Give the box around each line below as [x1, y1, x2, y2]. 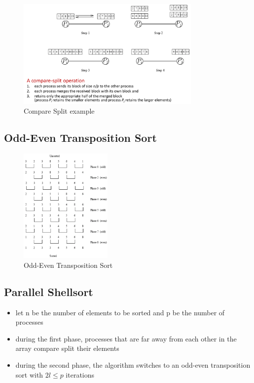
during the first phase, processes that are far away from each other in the [15, 333, 237, 343]
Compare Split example [24, 105, 95, 116]
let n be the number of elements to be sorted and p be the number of [15, 307, 225, 317]
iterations [66, 369, 95, 380]
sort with [15, 369, 43, 380]
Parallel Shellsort [4, 284, 93, 299]
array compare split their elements [15, 343, 119, 353]
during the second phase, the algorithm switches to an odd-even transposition [15, 359, 251, 370]
